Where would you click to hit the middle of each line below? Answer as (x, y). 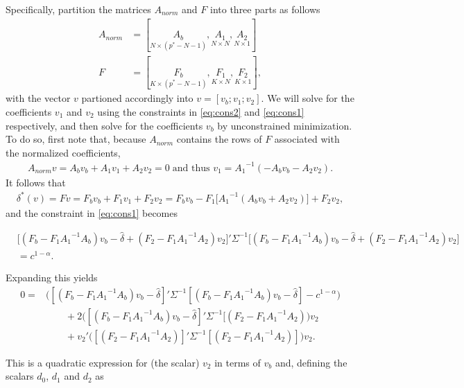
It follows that (36, 182)
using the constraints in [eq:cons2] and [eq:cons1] (201, 111)
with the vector (38, 98)
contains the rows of (219, 139)
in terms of (238, 362)
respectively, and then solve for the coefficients (104, 125)
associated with (307, 139)
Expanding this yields (52, 277)
